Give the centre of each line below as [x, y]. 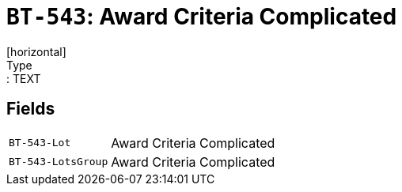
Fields [31, 109]
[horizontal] [36, 51]
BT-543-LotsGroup [59, 162]
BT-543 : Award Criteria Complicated [202, 17]
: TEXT [24, 78]
